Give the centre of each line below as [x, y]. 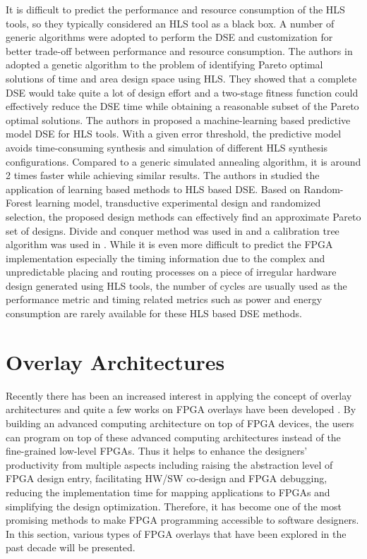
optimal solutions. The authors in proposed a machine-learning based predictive [178, 119]
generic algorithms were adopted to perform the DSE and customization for [169, 37]
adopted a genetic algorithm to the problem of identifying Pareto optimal [164, 64]
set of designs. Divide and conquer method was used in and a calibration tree [173, 230]
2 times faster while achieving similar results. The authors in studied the [163, 175]
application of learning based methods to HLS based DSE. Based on [153, 189]
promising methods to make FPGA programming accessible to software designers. [182, 520]
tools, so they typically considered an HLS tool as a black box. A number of [170, 23]
